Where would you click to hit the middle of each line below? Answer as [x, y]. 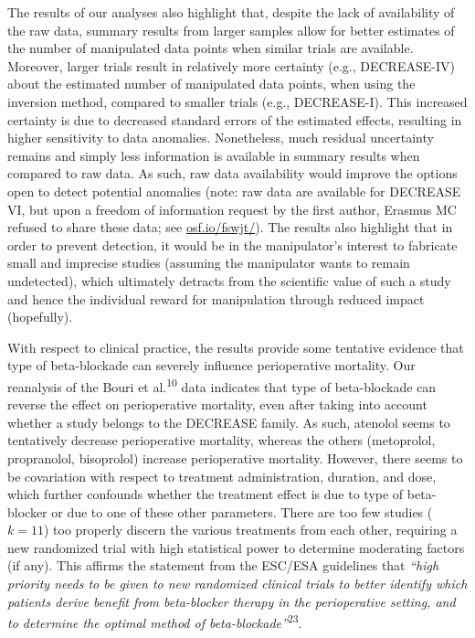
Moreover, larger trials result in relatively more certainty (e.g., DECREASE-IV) [231, 65]
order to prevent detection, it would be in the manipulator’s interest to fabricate [232, 245]
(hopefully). [40, 317]
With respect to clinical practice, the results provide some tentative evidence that [236, 347]
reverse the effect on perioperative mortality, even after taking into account [217, 404]
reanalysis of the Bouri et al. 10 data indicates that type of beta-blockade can [222, 385]
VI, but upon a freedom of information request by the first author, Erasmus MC [232, 209]
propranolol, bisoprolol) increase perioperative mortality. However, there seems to [235, 457]
